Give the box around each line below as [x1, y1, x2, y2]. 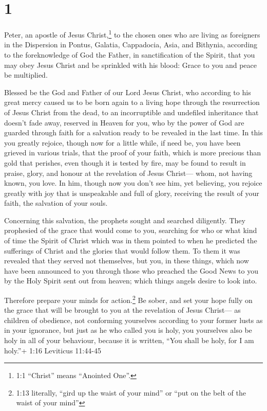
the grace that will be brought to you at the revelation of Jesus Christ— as [4, 305, 241, 315]
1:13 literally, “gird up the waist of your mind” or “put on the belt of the [16, 387, 246, 398]
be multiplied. [4, 69, 48, 80]
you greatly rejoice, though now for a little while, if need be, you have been [4, 137, 241, 148]
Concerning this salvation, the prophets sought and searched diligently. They [4, 215, 245, 225]
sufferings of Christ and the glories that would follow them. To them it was [4, 245, 240, 256]
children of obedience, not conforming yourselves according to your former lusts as [4, 314, 263, 325]
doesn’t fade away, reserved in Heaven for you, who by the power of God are [4, 117, 244, 128]
